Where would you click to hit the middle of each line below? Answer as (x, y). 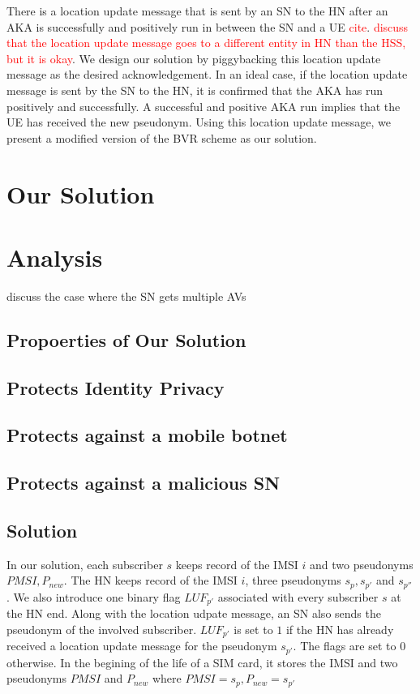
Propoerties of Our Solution (126, 339)
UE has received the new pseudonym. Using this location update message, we (199, 122)
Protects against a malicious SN (144, 483)
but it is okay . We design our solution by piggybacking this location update (194, 58)
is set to (253, 629)
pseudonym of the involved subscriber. (102, 629)
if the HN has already (340, 629)
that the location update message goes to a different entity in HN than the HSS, (206, 43)
